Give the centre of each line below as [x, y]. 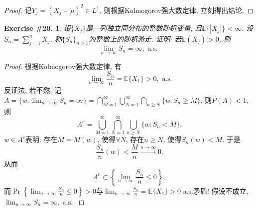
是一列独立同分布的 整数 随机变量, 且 [144, 28]
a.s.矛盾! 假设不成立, [216, 190]
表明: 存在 [41, 139]
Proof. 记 [18, 10]
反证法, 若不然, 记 [33, 90]
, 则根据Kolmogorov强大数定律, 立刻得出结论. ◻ [176, 10]
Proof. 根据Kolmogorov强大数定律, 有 [63, 66]
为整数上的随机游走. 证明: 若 [135, 38]
